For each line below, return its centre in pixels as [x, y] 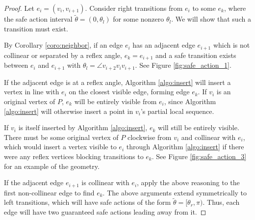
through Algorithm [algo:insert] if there [185, 147]
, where [235, 8]
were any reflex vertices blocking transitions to [74, 156]
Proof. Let [19, 8]
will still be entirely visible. [198, 127]
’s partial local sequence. [177, 111]
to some [204, 8]
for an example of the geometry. [52, 166]
